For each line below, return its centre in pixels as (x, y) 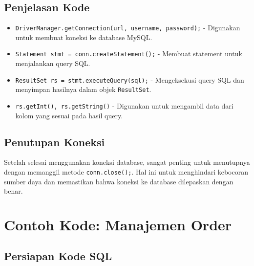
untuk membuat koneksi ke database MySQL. (84, 37)
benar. (13, 191)
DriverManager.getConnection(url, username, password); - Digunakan (128, 28)
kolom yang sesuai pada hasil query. (69, 115)
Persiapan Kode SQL (58, 255)
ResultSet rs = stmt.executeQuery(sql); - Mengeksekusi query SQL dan (130, 79)
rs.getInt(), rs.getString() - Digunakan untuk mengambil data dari (124, 106)
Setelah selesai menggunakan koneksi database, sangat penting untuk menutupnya (127, 162)
